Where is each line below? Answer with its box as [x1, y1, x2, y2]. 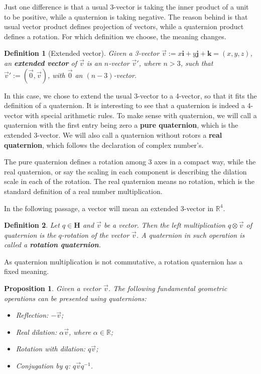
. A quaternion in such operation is [136, 229, 245, 240]
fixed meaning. [4, 266, 49, 276]
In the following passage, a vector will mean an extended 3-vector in [4, 203, 214, 213]
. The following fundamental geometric [108, 283, 227, 294]
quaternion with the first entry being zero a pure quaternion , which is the [4, 120, 238, 130]
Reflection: [16, 310, 49, 320]
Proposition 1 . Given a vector [4, 283, 101, 294]
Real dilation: [16, 326, 57, 337]
